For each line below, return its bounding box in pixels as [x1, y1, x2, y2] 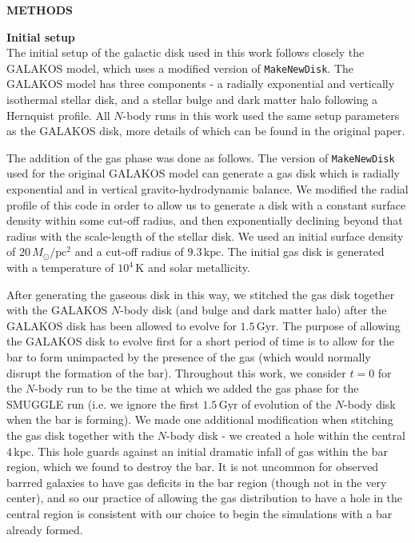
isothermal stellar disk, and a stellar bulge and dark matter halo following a [6, 91, 378, 108]
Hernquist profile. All [6, 106, 110, 123]
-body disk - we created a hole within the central [166, 426, 405, 443]
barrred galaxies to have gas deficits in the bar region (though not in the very [6, 473, 387, 490]
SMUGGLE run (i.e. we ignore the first [6, 395, 199, 412]
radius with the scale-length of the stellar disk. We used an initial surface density [6, 227, 404, 244]
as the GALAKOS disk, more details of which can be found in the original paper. [6, 122, 405, 139]
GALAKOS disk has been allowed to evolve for [6, 317, 237, 333]
